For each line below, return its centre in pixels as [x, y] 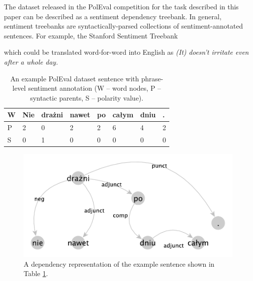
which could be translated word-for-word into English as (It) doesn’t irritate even [126, 52]
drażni [52, 115]
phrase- [152, 78]
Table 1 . [36, 273]
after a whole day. [31, 61]
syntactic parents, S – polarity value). [87, 97]
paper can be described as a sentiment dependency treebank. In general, [113, 16]
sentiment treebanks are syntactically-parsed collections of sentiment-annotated [124, 26]
